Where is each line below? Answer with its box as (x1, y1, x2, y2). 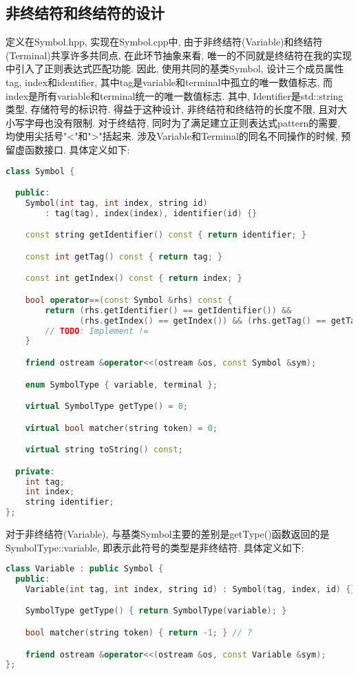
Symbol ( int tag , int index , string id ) (25, 198, 208, 208)
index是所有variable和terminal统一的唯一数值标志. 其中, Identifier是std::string (6, 88, 344, 103)
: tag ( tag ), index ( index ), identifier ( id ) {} (45, 208, 257, 218)
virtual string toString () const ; (25, 445, 183, 455)
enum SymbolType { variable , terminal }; (25, 379, 218, 390)
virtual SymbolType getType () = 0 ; (25, 401, 188, 412)
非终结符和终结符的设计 (6, 2, 165, 23)
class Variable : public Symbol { (6, 564, 164, 574)
